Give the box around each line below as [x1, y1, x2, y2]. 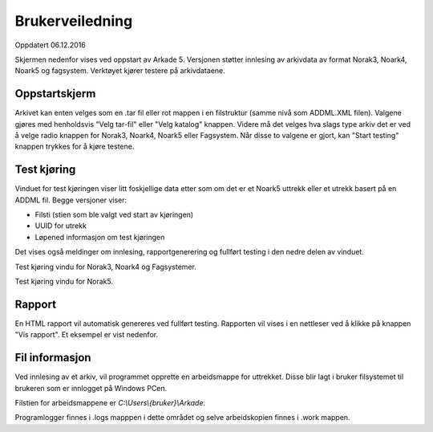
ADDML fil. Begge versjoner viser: [14, 195, 127, 205]
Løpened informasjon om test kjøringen [34, 232, 165, 242]
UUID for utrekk [34, 221, 87, 230]
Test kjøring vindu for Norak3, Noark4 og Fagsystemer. [14, 262, 196, 271]
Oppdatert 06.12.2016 [14, 40, 86, 50]
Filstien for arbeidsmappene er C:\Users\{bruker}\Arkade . [14, 398, 206, 408]
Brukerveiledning [14, 12, 133, 30]
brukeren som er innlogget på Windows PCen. [14, 383, 168, 393]
